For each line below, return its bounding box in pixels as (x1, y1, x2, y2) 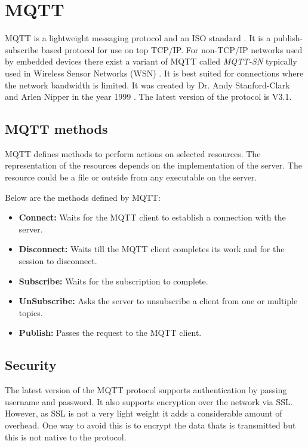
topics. (19, 306, 43, 319)
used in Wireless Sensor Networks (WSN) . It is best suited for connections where (5, 66, 304, 79)
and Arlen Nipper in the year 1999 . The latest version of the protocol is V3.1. (5, 90, 292, 103)
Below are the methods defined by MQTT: (5, 191, 161, 203)
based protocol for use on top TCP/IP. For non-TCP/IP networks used (41, 43, 303, 56)
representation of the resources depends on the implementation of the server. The (5, 159, 302, 172)
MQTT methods (5, 120, 108, 138)
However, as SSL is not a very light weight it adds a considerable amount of (5, 407, 282, 420)
